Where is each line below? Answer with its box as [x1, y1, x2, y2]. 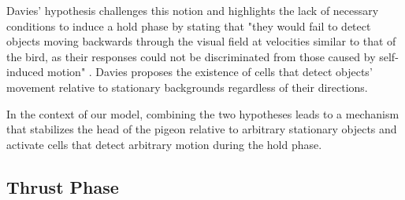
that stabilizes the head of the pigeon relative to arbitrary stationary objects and [6, 121, 397, 137]
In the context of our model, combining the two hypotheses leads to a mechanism [6, 105, 399, 122]
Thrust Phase [6, 174, 119, 198]
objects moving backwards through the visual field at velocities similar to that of [6, 33, 396, 49]
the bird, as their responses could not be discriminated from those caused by [6, 48, 376, 64]
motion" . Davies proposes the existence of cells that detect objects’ [47, 64, 373, 80]
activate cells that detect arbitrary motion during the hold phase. [6, 136, 322, 152]
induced [6, 64, 44, 80]
